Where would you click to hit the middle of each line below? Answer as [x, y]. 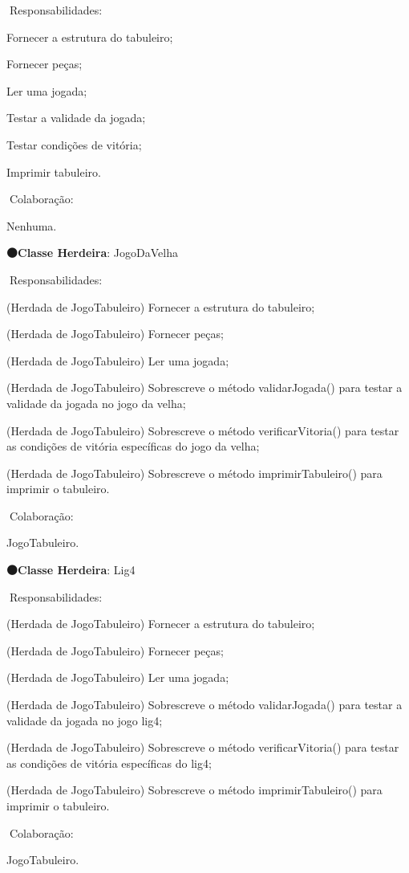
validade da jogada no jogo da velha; [96, 403]
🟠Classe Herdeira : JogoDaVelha [92, 253]
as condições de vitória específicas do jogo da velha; [133, 446]
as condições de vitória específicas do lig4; [109, 763]
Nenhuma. [32, 225]
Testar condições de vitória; [74, 144]
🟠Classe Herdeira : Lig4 [71, 570]
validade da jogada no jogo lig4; [85, 720]
